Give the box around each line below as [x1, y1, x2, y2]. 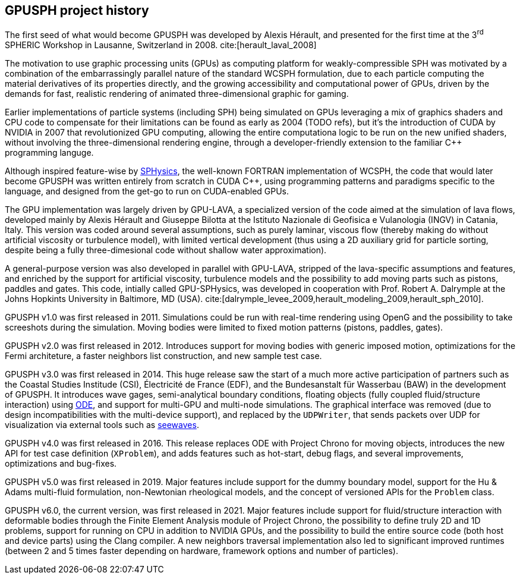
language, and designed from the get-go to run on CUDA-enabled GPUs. [5, 186, 289, 197]
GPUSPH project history [5, 3, 149, 18]
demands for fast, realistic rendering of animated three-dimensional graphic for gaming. [5, 89, 349, 99]
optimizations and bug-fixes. [5, 458, 117, 469]
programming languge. [5, 147, 94, 158]
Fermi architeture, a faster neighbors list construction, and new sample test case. [5, 351, 322, 361]
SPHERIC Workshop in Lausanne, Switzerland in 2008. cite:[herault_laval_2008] [5, 40, 317, 51]
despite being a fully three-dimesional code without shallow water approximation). [5, 245, 327, 256]
